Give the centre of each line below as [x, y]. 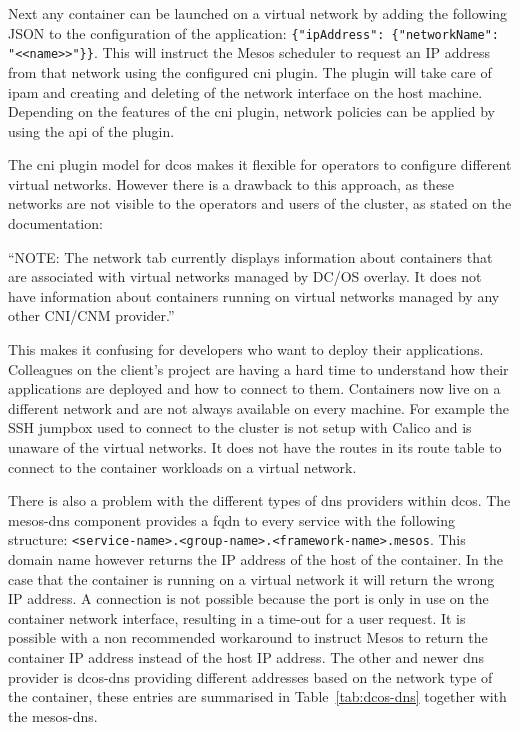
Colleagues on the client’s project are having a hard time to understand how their [258, 368]
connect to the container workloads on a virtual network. [182, 466]
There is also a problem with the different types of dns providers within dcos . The [259, 500]
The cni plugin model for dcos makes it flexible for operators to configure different [260, 164]
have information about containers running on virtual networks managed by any [254, 295]
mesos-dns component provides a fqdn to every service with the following [231, 519]
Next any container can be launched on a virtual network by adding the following [258, 13]
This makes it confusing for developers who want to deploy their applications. [246, 349]
